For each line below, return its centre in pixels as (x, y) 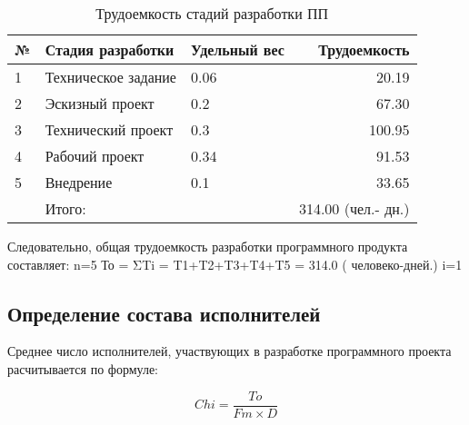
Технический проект (109, 129)
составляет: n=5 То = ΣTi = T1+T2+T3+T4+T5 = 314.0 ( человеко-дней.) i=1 (235, 264)
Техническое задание (110, 77)
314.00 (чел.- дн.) (354, 208)
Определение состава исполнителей (164, 313)
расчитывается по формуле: (83, 368)
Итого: (65, 208)
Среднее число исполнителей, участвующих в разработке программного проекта (230, 351)
